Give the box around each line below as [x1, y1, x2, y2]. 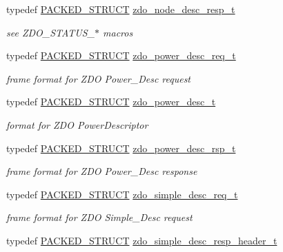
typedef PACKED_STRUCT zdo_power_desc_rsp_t [6, 140, 236, 155]
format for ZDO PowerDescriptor [6, 117, 148, 132]
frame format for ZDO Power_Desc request [6, 71, 191, 85]
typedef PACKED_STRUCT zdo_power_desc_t [6, 94, 216, 109]
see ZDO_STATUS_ [6, 25, 95, 39]
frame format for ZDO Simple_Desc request [6, 210, 193, 224]
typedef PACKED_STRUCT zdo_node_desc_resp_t [6, 2, 235, 16]
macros [103, 25, 133, 39]
